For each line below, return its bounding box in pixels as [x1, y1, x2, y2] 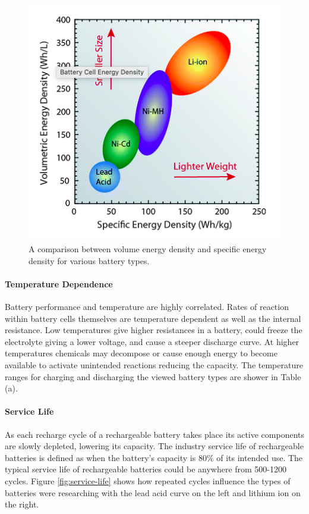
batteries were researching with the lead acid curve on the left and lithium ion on [5, 486, 301, 499]
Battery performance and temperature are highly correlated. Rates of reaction [5, 300, 289, 313]
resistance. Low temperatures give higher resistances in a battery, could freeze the [5, 324, 302, 336]
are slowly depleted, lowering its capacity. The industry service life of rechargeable [5, 440, 304, 452]
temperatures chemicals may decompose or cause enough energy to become [5, 347, 278, 359]
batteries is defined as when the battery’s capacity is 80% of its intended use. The [5, 451, 303, 463]
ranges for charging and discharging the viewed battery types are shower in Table [5, 370, 301, 383]
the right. [5, 498, 39, 510]
